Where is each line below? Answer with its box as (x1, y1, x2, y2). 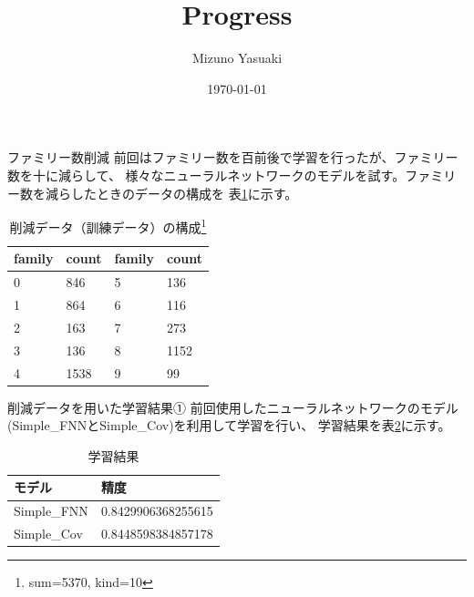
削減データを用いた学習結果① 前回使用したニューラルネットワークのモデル (7, 397, 459, 417)
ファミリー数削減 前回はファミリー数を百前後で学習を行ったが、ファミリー (7, 148, 459, 167)
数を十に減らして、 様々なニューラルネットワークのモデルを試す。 (7, 165, 406, 184)
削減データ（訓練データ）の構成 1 (9, 215, 207, 236)
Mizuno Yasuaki (191, 48, 283, 67)
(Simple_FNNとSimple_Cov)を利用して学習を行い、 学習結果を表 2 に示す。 (7, 416, 451, 435)
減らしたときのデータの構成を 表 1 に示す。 (45, 183, 298, 202)
